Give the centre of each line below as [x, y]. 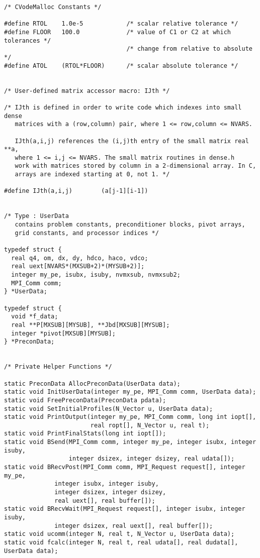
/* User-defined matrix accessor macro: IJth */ [87, 91]
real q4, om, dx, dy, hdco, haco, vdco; [80, 258]
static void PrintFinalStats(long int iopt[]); [85, 434]
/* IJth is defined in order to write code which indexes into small [123, 107]
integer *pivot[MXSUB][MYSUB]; [63, 333]
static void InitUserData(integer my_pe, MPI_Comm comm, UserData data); [130, 392]
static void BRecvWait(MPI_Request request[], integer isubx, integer [125, 509]
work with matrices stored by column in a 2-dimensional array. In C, [136, 166]
